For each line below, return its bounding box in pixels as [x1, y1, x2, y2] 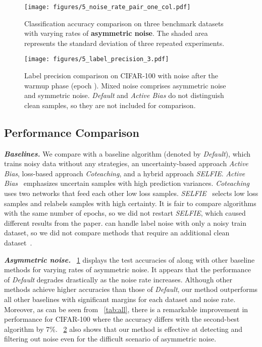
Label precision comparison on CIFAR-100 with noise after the [24, 70, 218, 81]
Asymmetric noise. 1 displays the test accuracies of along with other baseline [4, 254, 255, 265]
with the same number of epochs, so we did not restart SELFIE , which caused [4, 208, 246, 218]
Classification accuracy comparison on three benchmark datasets [24, 18, 224, 28]
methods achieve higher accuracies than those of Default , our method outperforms [4, 284, 258, 294]
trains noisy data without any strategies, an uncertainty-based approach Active [4, 158, 248, 169]
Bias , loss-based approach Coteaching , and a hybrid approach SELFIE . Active [4, 168, 245, 178]
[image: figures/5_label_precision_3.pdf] [24, 56, 169, 63]
